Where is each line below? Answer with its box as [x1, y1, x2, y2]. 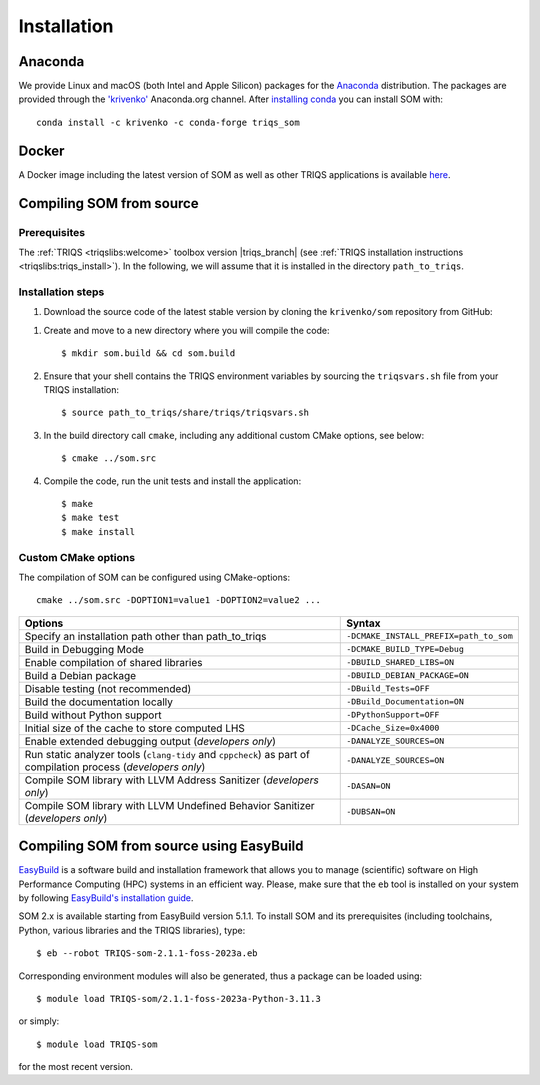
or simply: [18, 1015, 60, 1027]
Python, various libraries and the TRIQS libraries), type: [18, 924, 246, 936]
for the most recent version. [18, 1061, 134, 1073]
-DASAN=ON [346, 781, 391, 792]
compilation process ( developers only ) [24, 760, 206, 774]
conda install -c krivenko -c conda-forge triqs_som [36, 116, 300, 128]
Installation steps [18, 285, 105, 299]
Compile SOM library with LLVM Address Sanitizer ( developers [24, 773, 319, 787]
